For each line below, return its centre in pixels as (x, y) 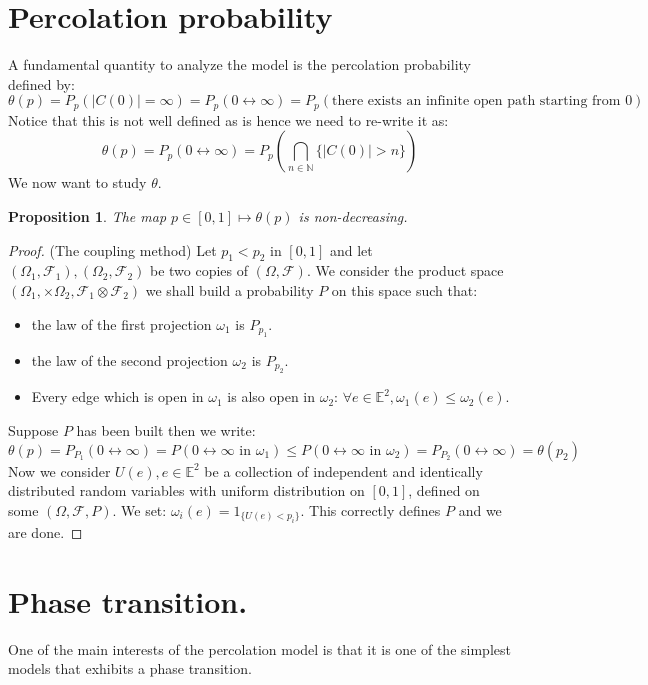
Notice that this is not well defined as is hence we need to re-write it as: (228, 119)
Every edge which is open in (117, 396)
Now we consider (59, 470)
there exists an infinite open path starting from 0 (482, 101)
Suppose (33, 429)
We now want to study (77, 182)
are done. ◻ (45, 532)
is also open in (271, 396)
